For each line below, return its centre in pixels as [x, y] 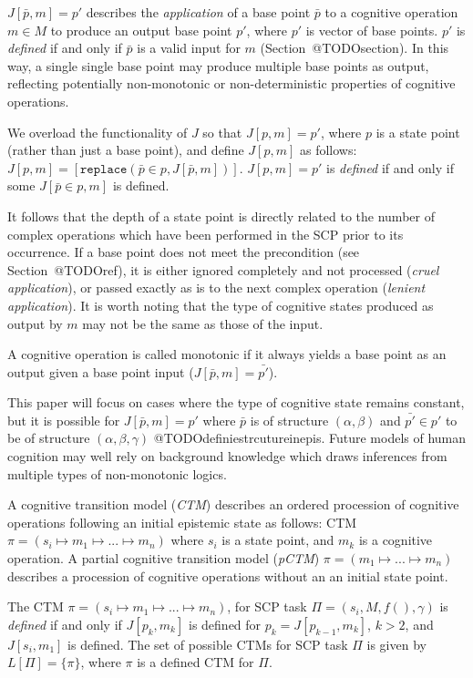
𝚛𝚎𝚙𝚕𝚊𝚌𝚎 [104, 169]
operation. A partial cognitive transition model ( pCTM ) [164, 558]
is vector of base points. [372, 30]
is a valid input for [189, 48]
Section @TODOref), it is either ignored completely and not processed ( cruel [223, 269]
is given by [396, 644]
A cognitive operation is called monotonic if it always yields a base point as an [227, 354]
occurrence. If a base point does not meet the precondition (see [184, 252]
